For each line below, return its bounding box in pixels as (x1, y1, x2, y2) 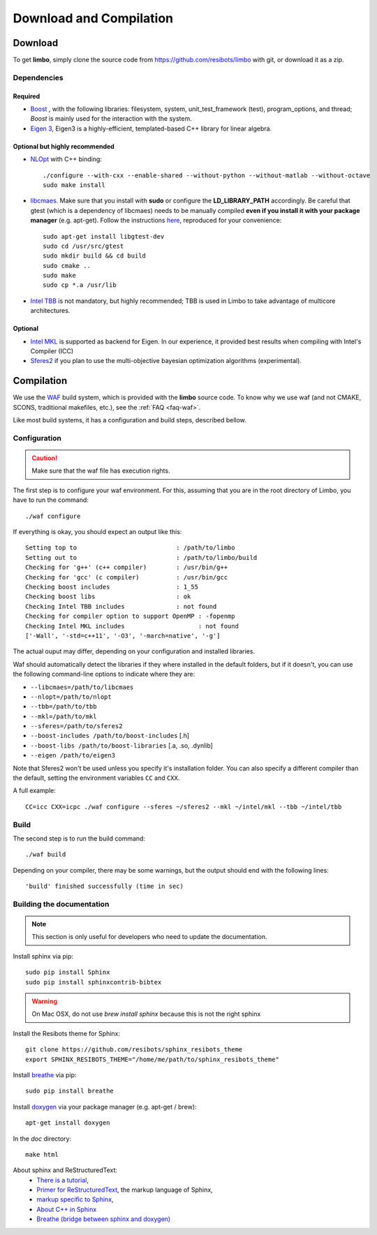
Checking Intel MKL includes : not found (25, 622, 239, 630)
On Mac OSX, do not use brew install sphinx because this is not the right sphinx (31, 1010, 261, 1019)
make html (25, 1151, 59, 1158)
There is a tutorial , (36, 1176, 89, 1184)
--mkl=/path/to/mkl (30, 712, 97, 720)
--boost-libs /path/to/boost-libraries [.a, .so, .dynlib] (30, 741, 213, 750)
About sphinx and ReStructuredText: (13, 1166, 118, 1174)
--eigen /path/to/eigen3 (30, 751, 115, 760)
